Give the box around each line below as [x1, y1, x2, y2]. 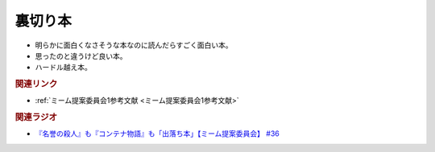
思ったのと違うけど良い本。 [35, 51, 127, 60]
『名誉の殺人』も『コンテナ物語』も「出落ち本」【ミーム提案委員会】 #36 [35, 129, 280, 138]
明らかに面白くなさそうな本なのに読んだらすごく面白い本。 [35, 40, 233, 50]
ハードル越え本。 [35, 63, 92, 72]
